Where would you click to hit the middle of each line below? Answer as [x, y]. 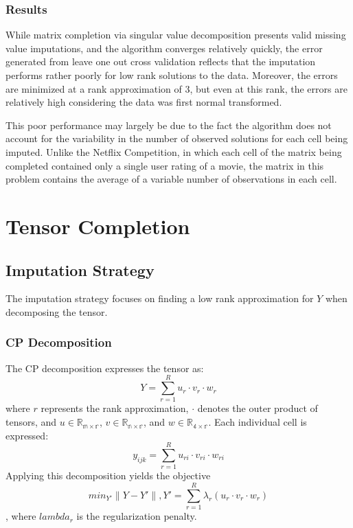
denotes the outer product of [258, 408]
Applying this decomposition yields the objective [108, 475]
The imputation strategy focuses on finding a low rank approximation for [160, 298]
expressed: [27, 435]
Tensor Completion [98, 226]
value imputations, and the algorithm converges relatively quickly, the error [164, 48]
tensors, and [31, 422]
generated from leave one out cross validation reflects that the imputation [161, 61]
